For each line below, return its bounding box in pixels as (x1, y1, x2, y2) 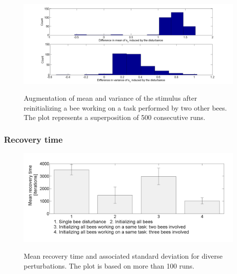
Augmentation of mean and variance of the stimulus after (24, 92, 197, 103)
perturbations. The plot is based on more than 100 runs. (24, 260, 195, 271)
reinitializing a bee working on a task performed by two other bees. (24, 102, 227, 113)
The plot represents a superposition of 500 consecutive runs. (24, 112, 205, 122)
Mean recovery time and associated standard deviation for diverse (24, 251, 223, 261)
